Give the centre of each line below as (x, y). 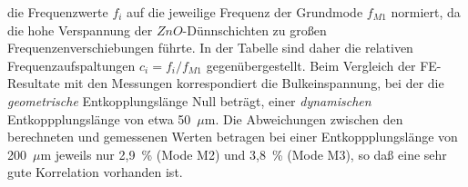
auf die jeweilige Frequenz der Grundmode (245, 12)
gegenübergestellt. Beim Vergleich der (311, 65)
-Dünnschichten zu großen (254, 30)
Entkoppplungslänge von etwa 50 (99, 118)
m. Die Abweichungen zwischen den (304, 118)
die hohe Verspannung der (80, 30)
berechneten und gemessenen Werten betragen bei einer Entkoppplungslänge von (233, 137)
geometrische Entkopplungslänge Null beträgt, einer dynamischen (189, 100)
